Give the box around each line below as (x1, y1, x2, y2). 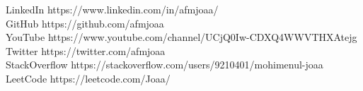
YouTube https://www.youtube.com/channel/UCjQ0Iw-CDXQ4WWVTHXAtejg (6, 30, 357, 44)
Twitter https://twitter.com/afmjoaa (6, 43, 166, 58)
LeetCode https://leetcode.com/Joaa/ (6, 71, 171, 85)
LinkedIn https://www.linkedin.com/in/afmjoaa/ (6, 2, 219, 16)
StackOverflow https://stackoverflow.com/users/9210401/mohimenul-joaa (6, 57, 323, 72)
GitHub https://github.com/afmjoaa (6, 16, 164, 30)
